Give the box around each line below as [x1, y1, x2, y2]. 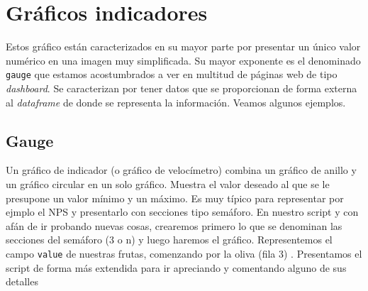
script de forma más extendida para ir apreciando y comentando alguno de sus [6, 260, 347, 275]
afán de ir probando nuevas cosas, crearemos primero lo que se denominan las [6, 218, 342, 233]
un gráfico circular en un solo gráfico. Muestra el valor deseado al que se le [6, 176, 330, 191]
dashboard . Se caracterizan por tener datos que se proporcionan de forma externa [6, 80, 357, 95]
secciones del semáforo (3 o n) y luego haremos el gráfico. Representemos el [6, 232, 333, 247]
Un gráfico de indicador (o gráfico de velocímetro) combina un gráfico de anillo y [6, 163, 357, 177]
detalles [6, 274, 38, 289]
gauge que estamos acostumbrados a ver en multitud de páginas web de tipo [6, 67, 338, 82]
